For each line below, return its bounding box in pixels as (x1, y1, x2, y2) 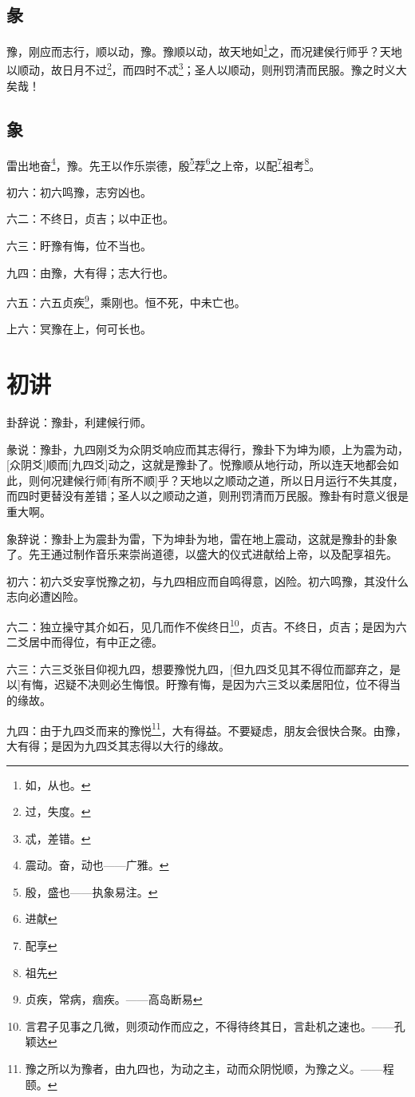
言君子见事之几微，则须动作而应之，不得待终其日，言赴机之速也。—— (25, 1017, 394, 1034)
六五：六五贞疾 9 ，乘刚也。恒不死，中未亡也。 (6, 292, 246, 310)
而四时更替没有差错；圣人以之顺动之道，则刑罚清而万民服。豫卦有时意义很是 (6, 487, 409, 504)
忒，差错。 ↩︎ (25, 829, 91, 846)
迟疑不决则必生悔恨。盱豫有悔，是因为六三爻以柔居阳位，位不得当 (53, 676, 401, 693)
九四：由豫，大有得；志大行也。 (6, 264, 174, 280)
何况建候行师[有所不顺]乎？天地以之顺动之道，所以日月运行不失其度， (39, 471, 404, 488)
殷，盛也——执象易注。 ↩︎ (25, 883, 158, 900)
